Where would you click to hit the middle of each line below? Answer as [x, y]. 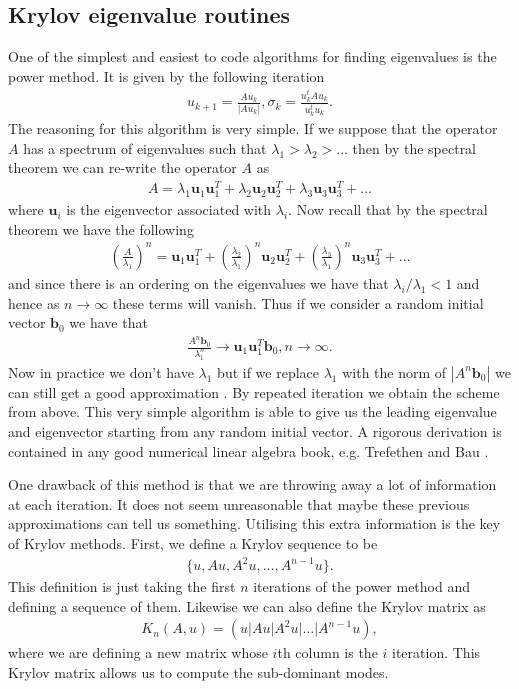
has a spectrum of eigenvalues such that [145, 147]
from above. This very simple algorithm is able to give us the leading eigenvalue [252, 411]
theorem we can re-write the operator [122, 167]
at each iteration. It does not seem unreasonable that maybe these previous [239, 503]
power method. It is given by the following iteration [166, 75]
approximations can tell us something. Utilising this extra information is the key [254, 523]
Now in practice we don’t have [101, 371]
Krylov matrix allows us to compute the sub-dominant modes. [198, 671]
